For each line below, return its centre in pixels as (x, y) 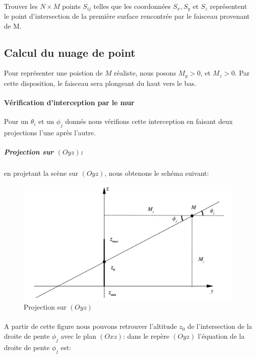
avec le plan (79, 336)
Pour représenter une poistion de (54, 73)
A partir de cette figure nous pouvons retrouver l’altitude (91, 326)
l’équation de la (221, 336)
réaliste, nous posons (145, 73)
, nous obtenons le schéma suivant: (157, 173)
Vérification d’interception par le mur (69, 102)
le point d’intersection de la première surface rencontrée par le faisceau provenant (127, 16)
